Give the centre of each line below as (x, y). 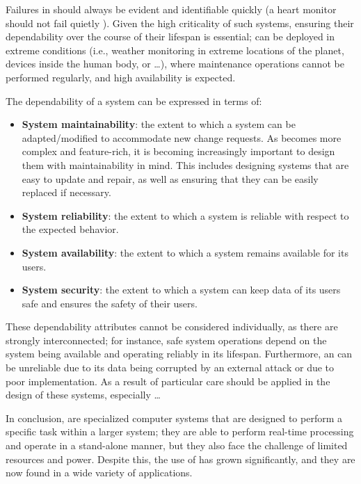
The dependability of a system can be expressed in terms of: (134, 100)
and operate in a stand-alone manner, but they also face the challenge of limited (177, 445)
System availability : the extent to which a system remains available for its (185, 252)
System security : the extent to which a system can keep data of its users (181, 290)
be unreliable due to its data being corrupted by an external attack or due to (170, 368)
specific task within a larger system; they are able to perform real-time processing (180, 431)
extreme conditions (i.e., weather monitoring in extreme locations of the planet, (175, 50)
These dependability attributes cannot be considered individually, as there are (172, 326)
